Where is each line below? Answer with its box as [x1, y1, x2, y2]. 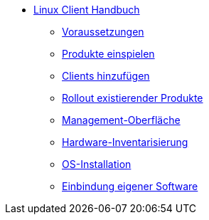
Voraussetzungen [62, 26, 144, 38]
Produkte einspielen [62, 48, 155, 60]
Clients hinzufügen [62, 70, 150, 82]
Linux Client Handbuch [33, 4, 140, 16]
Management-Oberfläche [62, 114, 181, 126]
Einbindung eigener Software [62, 180, 198, 192]
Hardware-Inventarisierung [62, 136, 188, 148]
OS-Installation [62, 158, 132, 170]
